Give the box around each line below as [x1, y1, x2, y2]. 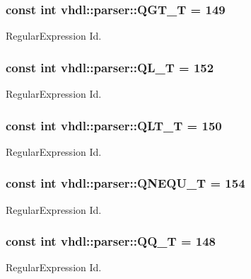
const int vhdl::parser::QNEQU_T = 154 [6, 174, 245, 192]
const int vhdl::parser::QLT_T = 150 [6, 116, 222, 134]
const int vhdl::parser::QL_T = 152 [6, 58, 214, 76]
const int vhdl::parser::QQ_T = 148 [6, 232, 216, 250]
